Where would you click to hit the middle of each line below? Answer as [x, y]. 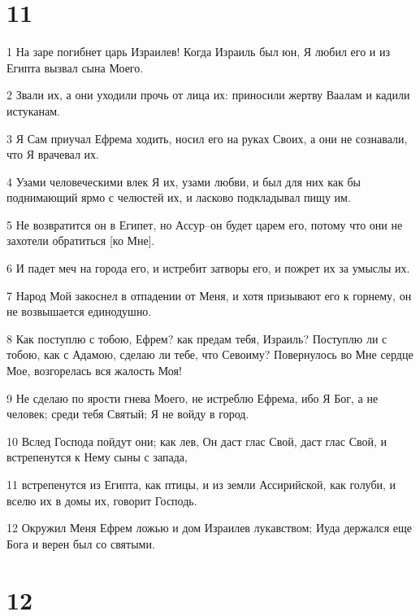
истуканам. [33, 110]
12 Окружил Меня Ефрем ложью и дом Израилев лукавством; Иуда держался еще [210, 528]
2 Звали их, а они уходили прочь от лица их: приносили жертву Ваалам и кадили [208, 95]
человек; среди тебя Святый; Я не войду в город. [128, 414]
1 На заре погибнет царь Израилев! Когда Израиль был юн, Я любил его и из [198, 52]
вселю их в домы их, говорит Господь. [102, 500]
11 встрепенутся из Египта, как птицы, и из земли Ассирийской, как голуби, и [201, 484]
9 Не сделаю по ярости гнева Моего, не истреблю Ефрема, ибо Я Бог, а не [193, 398]
